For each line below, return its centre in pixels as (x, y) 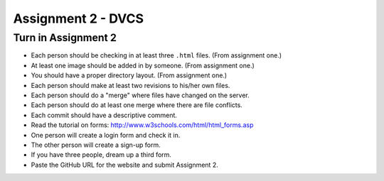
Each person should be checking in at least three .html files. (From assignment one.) (156, 55)
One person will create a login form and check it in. (106, 135)
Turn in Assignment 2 (65, 38)
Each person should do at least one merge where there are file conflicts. (137, 105)
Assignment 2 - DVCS (79, 18)
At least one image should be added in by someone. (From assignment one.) (143, 65)
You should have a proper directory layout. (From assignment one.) (129, 75)
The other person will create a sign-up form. (96, 145)
